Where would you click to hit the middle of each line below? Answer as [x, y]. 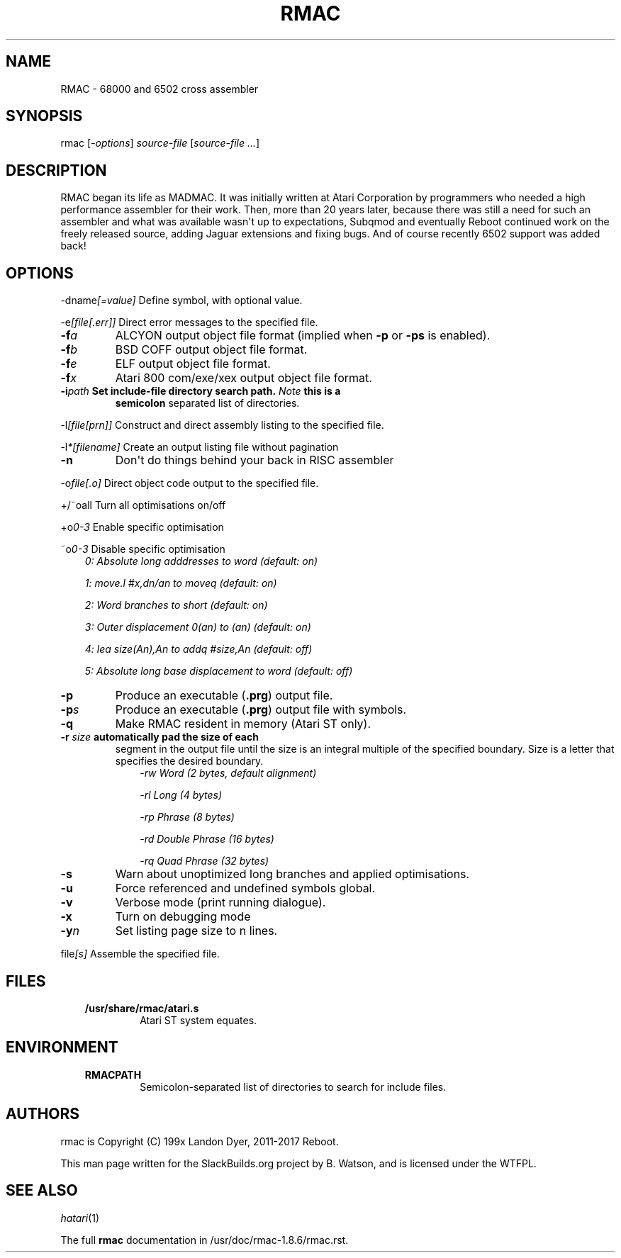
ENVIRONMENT [62, 1048]
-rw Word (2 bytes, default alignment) [228, 773]
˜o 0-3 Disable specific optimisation [143, 549]
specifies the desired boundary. [189, 761]
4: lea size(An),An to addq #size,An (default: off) [198, 649]
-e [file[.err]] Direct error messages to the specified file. [189, 322]
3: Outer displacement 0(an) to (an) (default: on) [198, 627]
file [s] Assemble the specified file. [140, 954]
